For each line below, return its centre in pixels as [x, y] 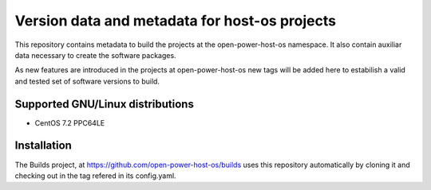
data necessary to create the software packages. [95, 55]
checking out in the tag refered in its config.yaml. [95, 176]
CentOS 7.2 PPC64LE [70, 122]
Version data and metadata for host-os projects [176, 21]
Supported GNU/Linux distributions [105, 104]
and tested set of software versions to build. [87, 81]
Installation [43, 146]
